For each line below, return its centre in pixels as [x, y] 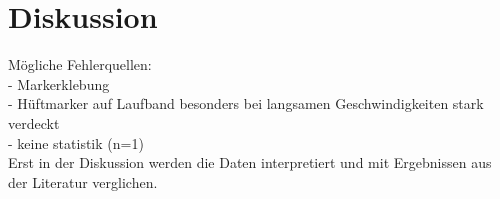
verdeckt [34, 122]
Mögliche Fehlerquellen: [80, 64]
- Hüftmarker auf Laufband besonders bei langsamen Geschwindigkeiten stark [246, 103]
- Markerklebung [59, 83]
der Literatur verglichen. [83, 181]
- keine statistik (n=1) [76, 142]
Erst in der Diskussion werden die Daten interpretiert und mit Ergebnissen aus [250, 162]
